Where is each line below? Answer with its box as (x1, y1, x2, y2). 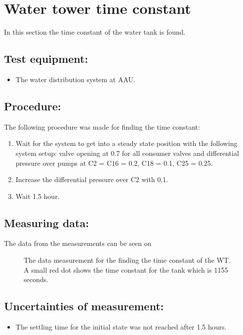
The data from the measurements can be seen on (4, 238, 152, 248)
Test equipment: (4, 51, 88, 66)
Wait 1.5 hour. (15, 191, 60, 201)
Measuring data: (4, 215, 89, 230)
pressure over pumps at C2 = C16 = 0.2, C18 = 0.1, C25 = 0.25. (15, 157, 213, 168)
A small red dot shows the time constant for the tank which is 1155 (24, 264, 228, 275)
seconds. (24, 274, 48, 285)
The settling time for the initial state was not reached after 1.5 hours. (15, 322, 227, 332)
